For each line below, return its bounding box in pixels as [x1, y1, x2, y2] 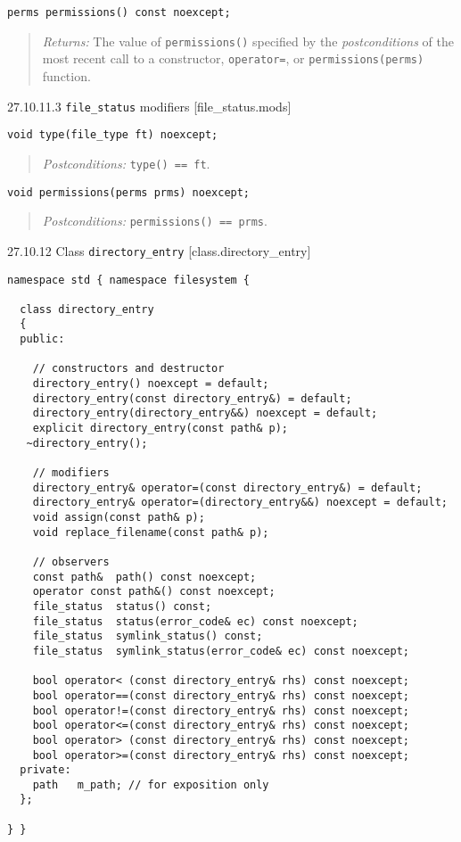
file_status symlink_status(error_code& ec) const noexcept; [32, 644, 410, 657]
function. [42, 66, 91, 85]
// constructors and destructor [32, 362, 225, 376]
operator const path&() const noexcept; [32, 585, 276, 598]
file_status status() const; [32, 599, 212, 613]
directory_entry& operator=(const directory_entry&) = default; [32, 481, 423, 494]
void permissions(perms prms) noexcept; [7, 186, 251, 199]
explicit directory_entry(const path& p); [32, 422, 288, 435]
